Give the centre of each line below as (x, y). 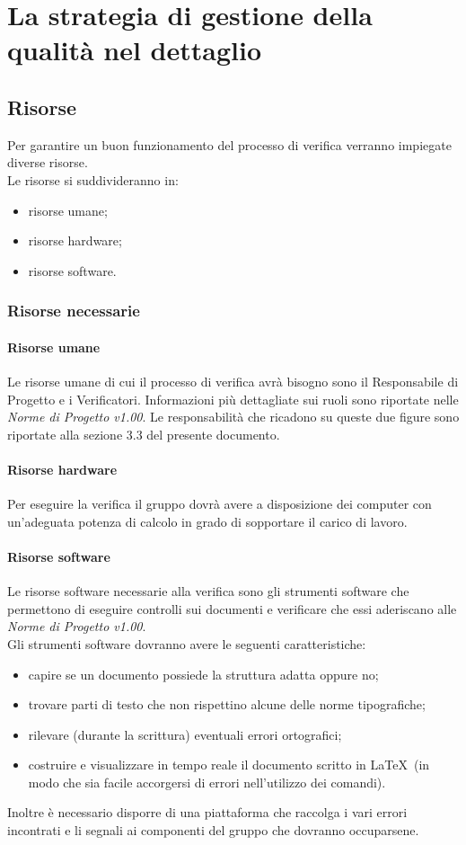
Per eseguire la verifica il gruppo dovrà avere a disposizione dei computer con (220, 504)
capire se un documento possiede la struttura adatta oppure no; (203, 674)
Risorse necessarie (74, 311)
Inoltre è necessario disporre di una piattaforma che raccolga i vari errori (207, 812)
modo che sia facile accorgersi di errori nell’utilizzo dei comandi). (207, 782)
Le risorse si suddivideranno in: (93, 179)
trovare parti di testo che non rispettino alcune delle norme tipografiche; (227, 704)
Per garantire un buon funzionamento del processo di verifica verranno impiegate (229, 144)
